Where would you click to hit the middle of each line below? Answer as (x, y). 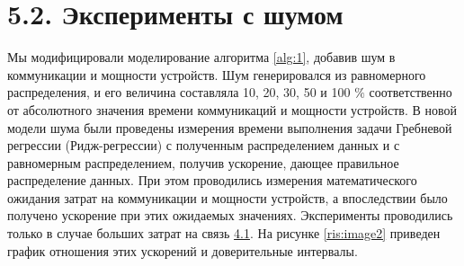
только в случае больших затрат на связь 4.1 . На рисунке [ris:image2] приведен (224, 233)
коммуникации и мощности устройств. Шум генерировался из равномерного (217, 74)
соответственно (410, 92)
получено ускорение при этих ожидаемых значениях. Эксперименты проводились (230, 215)
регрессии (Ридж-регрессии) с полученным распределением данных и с (204, 145)
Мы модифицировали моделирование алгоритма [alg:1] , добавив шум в (201, 57)
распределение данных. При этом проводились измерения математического (212, 180)
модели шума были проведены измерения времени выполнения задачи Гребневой (230, 127)
